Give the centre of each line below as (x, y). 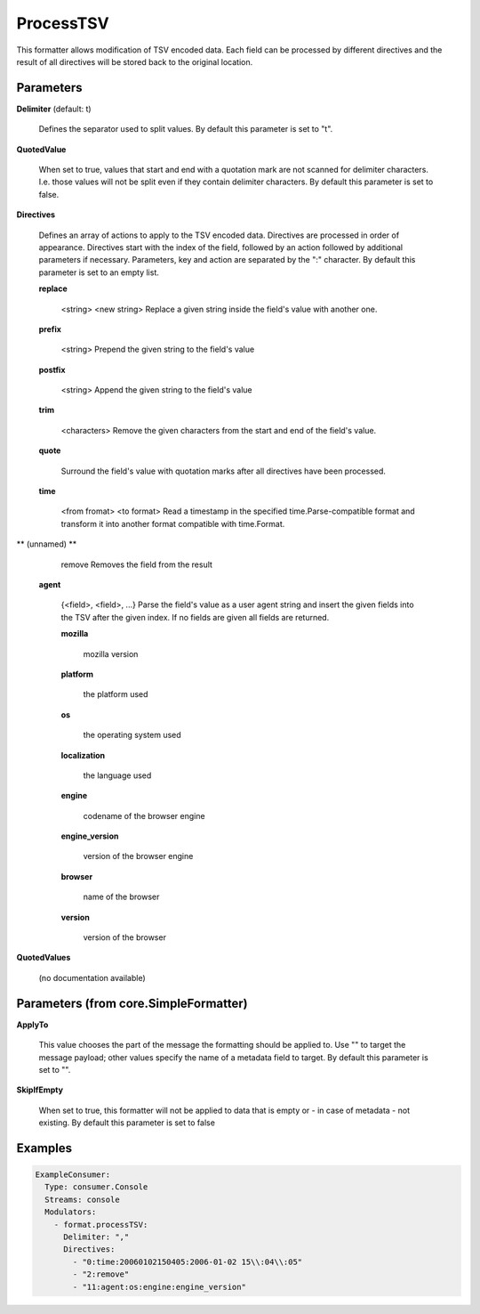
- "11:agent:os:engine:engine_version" (159, 1287)
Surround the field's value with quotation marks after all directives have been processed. (224, 471)
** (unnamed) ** (47, 544)
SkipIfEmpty (40, 1090)
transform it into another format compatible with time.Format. (173, 523)
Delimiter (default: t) (54, 109)
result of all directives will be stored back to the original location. (135, 61)
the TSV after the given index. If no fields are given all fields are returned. (195, 617)
